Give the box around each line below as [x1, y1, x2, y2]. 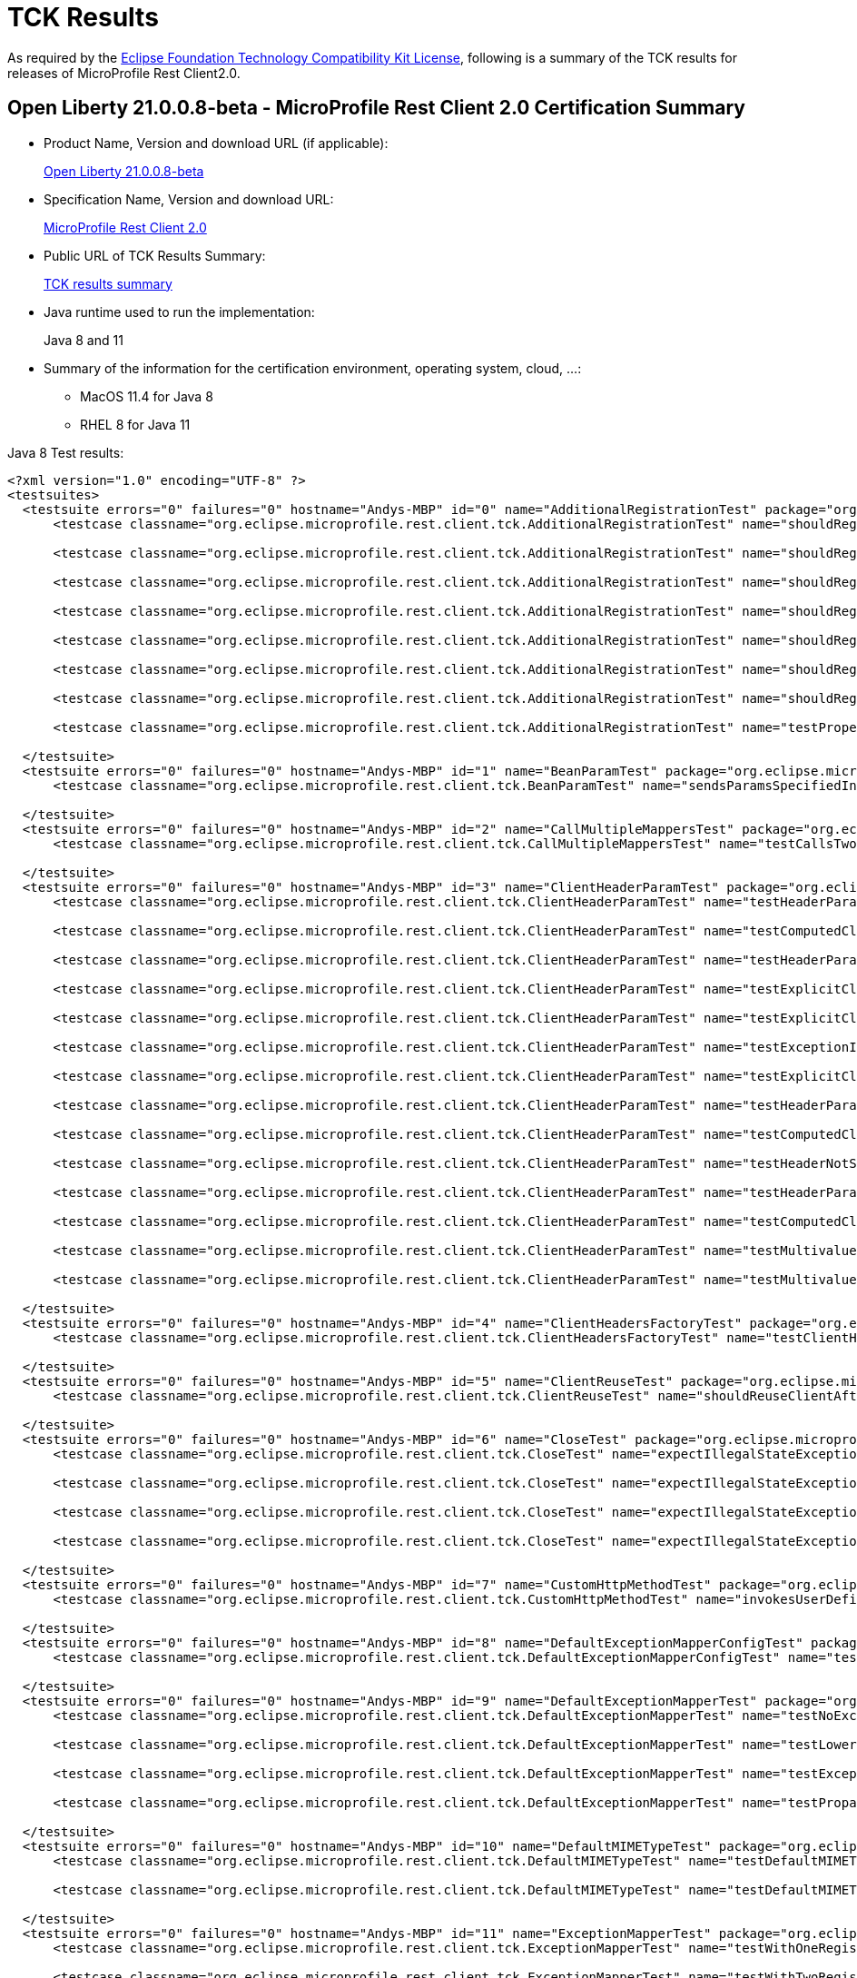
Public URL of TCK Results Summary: [44, 247, 266, 263]
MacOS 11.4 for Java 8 [80, 388, 213, 404]
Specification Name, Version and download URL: [44, 191, 334, 207]
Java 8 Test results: [7, 444, 124, 460]
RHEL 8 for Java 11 [80, 416, 191, 432]
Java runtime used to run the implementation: [44, 303, 315, 320]
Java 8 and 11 [44, 331, 123, 348]
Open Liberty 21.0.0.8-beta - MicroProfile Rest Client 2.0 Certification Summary [7, 96, 745, 120]
